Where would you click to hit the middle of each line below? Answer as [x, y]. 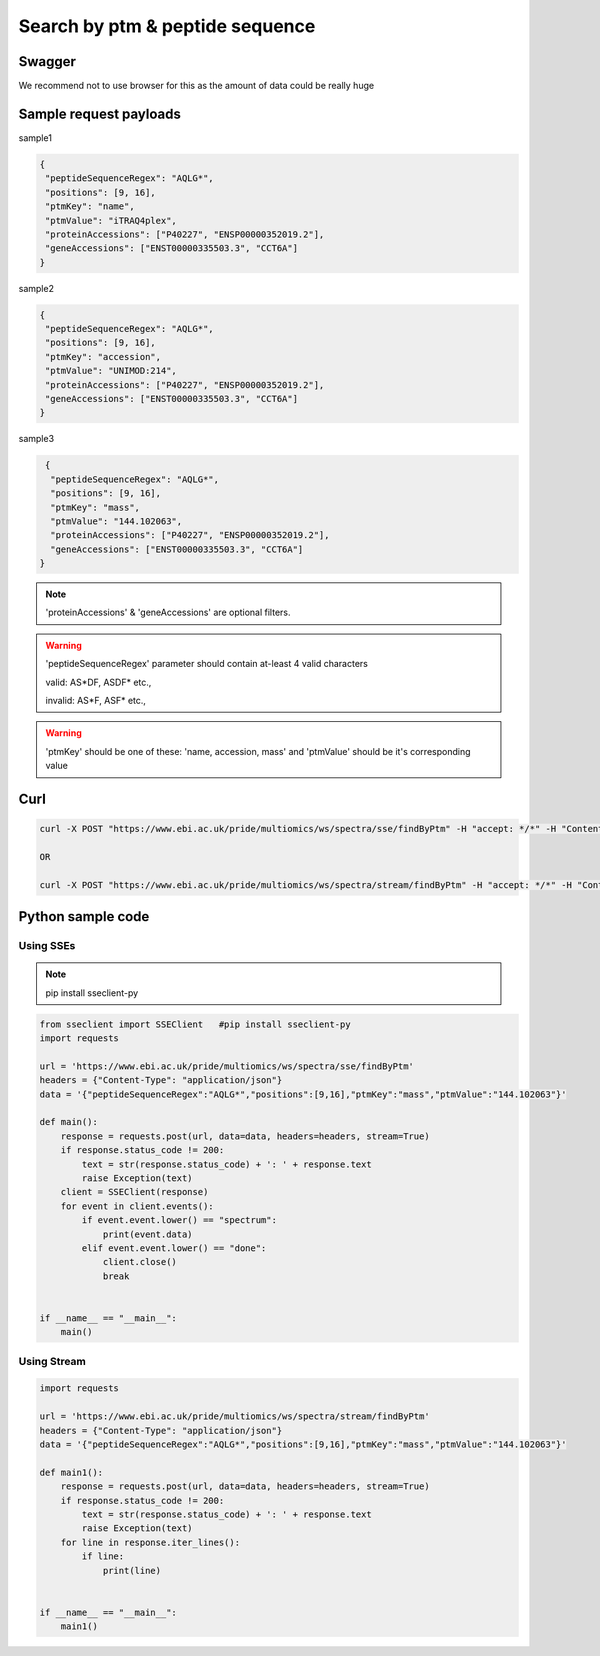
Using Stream [52, 1361]
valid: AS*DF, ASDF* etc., [98, 682]
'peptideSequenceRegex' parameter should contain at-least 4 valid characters [207, 664]
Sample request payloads [100, 113]
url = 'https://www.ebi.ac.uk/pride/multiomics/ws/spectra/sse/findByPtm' [227, 1066]
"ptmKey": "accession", [103, 356]
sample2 [36, 288]
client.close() [139, 1262]
